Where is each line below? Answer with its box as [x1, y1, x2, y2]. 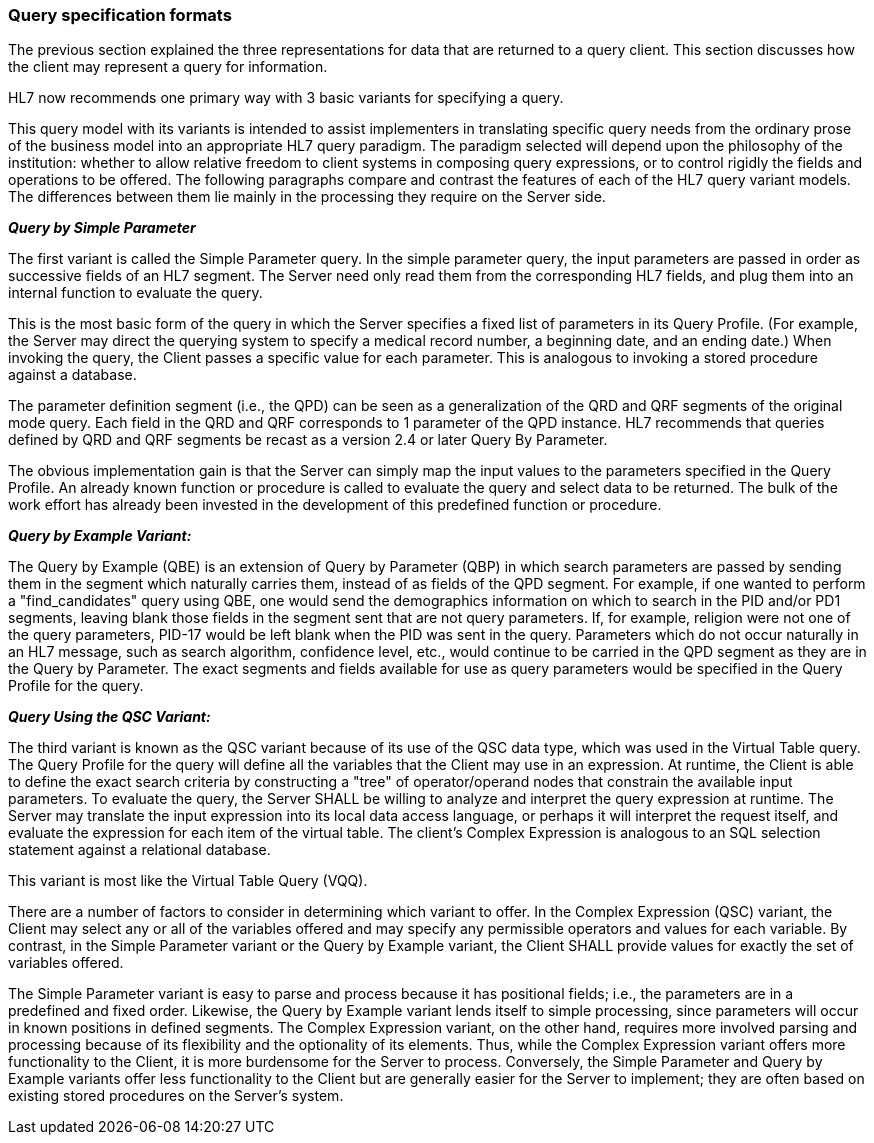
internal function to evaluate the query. [8, 284, 263, 302]
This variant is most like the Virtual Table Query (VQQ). [8, 872, 368, 890]
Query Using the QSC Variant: [8, 708, 211, 726]
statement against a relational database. [8, 841, 271, 859]
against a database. [8, 366, 137, 384]
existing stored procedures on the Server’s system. [8, 1087, 344, 1105]
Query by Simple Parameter [8, 219, 196, 237]
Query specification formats [8, 5, 232, 25]
